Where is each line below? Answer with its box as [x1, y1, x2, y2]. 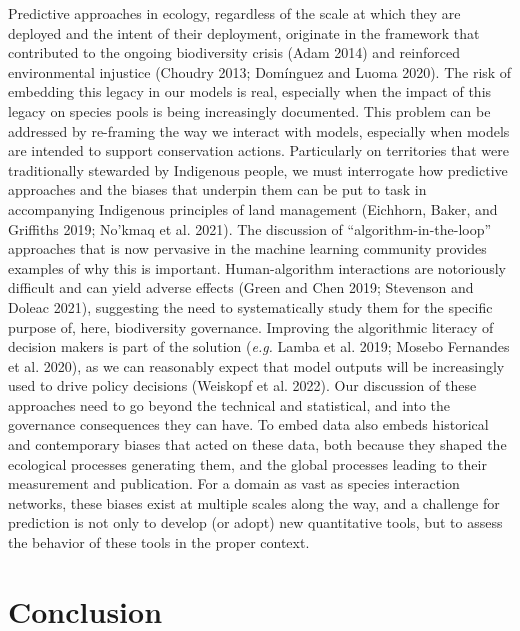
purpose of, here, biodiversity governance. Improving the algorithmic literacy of [8, 316, 494, 337]
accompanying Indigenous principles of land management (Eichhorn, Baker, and [8, 198, 498, 219]
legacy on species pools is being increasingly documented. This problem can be [8, 100, 491, 121]
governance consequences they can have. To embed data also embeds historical [8, 414, 489, 435]
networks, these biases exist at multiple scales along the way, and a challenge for [8, 492, 500, 513]
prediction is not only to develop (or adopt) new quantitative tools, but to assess [8, 512, 503, 533]
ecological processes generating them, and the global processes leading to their [8, 453, 487, 474]
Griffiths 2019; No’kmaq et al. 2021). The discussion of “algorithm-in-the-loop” [8, 218, 492, 239]
